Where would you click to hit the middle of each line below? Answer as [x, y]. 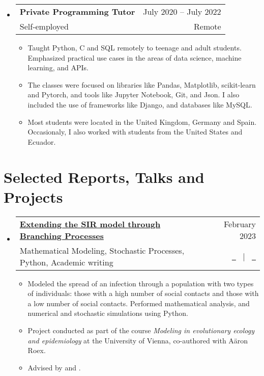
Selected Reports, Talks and [104, 177]
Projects [33, 196]
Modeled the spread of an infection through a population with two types [141, 283]
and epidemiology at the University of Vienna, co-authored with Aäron [138, 340]
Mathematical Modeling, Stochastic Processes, [102, 250]
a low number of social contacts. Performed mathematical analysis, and [139, 303]
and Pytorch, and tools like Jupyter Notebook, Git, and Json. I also [134, 95]
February [240, 224]
